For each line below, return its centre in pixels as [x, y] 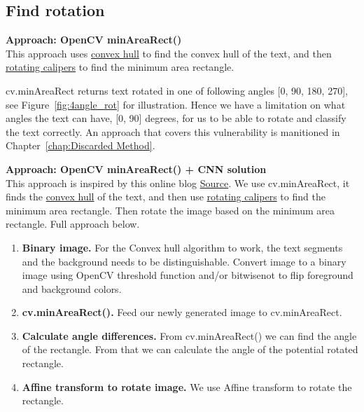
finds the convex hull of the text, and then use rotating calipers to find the [166, 197]
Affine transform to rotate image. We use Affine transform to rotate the [187, 386]
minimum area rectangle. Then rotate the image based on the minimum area [170, 210]
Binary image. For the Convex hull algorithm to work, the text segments [182, 247]
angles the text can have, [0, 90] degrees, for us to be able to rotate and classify [176, 118]
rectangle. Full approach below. [73, 224]
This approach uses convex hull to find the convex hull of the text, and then [169, 53]
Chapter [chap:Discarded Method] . [80, 145]
